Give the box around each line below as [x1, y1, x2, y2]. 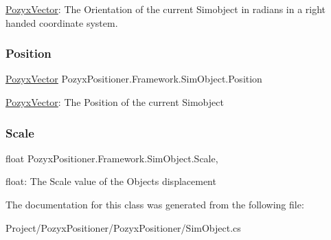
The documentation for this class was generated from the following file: [5, 197, 304, 211]
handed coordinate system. [5, 15, 118, 30]
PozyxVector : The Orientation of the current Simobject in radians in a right [5, 2, 326, 16]
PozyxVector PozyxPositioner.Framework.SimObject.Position [5, 72, 262, 86]
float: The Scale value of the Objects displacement [5, 174, 216, 188]
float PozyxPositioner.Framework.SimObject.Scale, [5, 151, 218, 165]
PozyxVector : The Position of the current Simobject [5, 95, 224, 109]
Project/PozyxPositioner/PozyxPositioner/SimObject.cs [5, 220, 241, 234]
